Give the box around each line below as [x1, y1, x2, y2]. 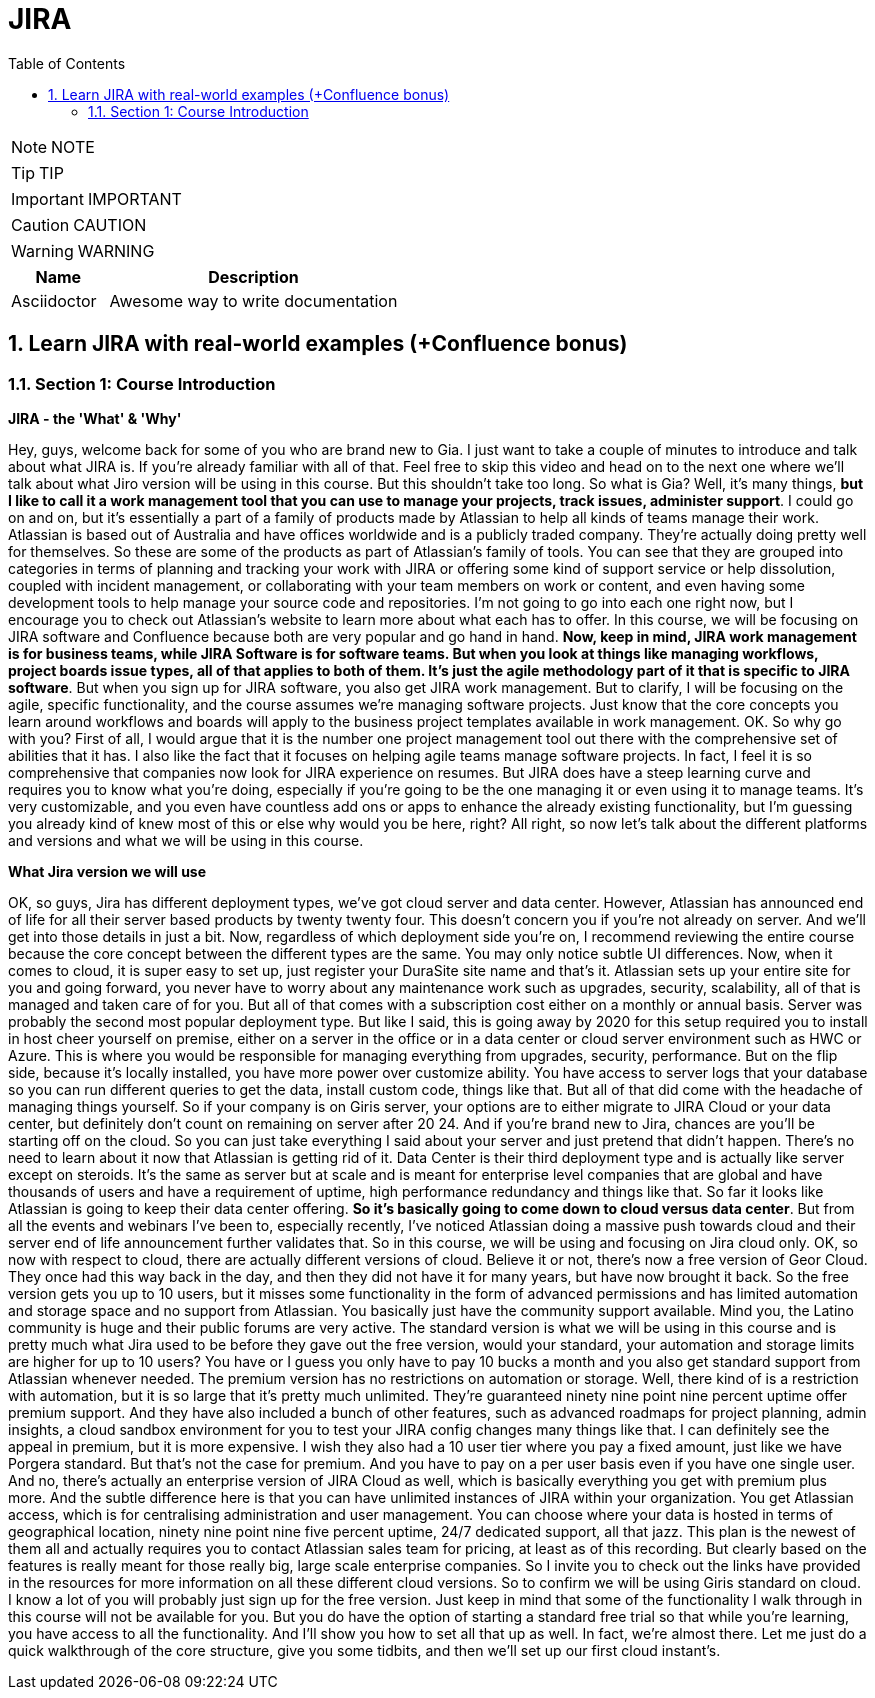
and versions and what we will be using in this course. [8, 831, 364, 849]
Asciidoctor [11, 290, 97, 311]
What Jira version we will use [8, 862, 207, 880]
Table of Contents [8, 54, 126, 72]
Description [208, 266, 299, 287]
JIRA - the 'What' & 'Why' [8, 409, 182, 427]
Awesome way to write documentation [109, 290, 398, 311]
